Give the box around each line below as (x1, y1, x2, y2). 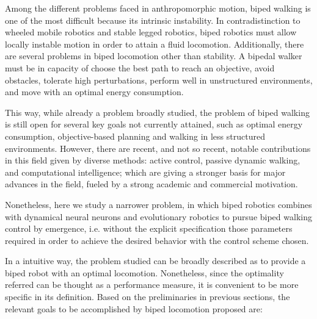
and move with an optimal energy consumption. (5, 85, 184, 98)
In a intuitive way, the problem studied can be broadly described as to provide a (5, 254, 306, 267)
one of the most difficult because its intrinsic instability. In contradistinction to (5, 13, 301, 26)
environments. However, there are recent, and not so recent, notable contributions (5, 142, 311, 154)
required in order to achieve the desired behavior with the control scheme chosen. (5, 234, 309, 246)
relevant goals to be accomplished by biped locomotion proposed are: (5, 302, 263, 315)
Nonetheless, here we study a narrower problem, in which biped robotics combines (5, 198, 312, 210)
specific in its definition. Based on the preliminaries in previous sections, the (5, 290, 290, 303)
